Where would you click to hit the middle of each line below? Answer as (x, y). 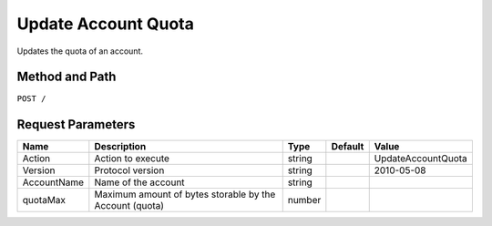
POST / (31, 99)
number (304, 200)
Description (120, 147)
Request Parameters (76, 124)
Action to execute (132, 159)
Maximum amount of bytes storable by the (185, 194)
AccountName (53, 182)
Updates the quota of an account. (80, 51)
